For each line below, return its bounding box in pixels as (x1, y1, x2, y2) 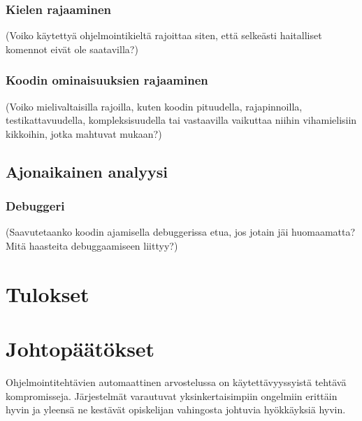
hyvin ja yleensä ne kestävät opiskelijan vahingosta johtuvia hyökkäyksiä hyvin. (6, 402, 346, 417)
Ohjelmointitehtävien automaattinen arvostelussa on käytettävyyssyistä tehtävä (6, 375, 347, 390)
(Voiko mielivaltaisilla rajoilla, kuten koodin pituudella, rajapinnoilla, (6, 99, 303, 113)
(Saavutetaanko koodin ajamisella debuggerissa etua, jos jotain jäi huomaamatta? (6, 224, 356, 239)
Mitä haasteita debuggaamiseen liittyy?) (6, 238, 178, 252)
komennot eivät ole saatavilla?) (6, 41, 138, 56)
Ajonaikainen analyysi (6, 160, 168, 182)
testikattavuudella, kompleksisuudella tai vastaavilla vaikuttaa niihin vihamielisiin (6, 113, 357, 127)
